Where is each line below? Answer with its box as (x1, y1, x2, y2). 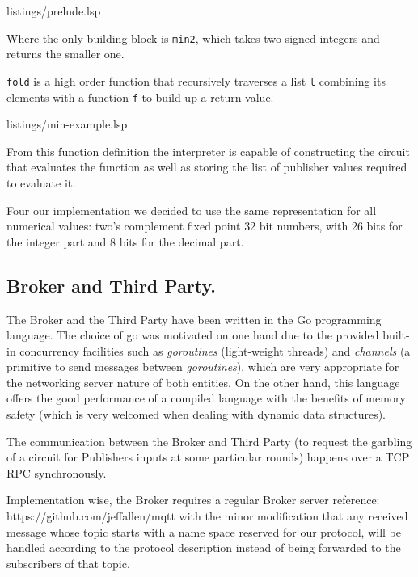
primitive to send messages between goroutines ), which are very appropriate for (6, 358, 399, 375)
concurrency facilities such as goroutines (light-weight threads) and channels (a (19, 342, 411, 359)
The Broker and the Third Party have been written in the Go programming (6, 310, 382, 327)
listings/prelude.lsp (6, 2, 101, 19)
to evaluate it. (6, 174, 76, 191)
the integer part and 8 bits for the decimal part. (6, 233, 244, 250)
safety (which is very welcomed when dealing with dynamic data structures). (6, 406, 386, 423)
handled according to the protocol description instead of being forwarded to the (6, 539, 401, 556)
